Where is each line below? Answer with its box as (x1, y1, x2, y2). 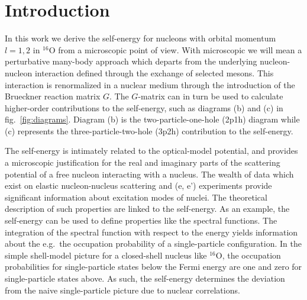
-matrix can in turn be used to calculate (138, 90, 283, 102)
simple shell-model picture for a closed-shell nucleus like (5, 249, 207, 261)
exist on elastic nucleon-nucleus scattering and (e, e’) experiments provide (5, 179, 272, 192)
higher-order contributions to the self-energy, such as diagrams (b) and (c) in (5, 101, 283, 114)
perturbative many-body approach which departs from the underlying (5, 55, 257, 67)
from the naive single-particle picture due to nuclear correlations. (5, 283, 240, 296)
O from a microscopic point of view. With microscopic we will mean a (49, 43, 302, 56)
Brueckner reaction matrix (5, 90, 101, 102)
